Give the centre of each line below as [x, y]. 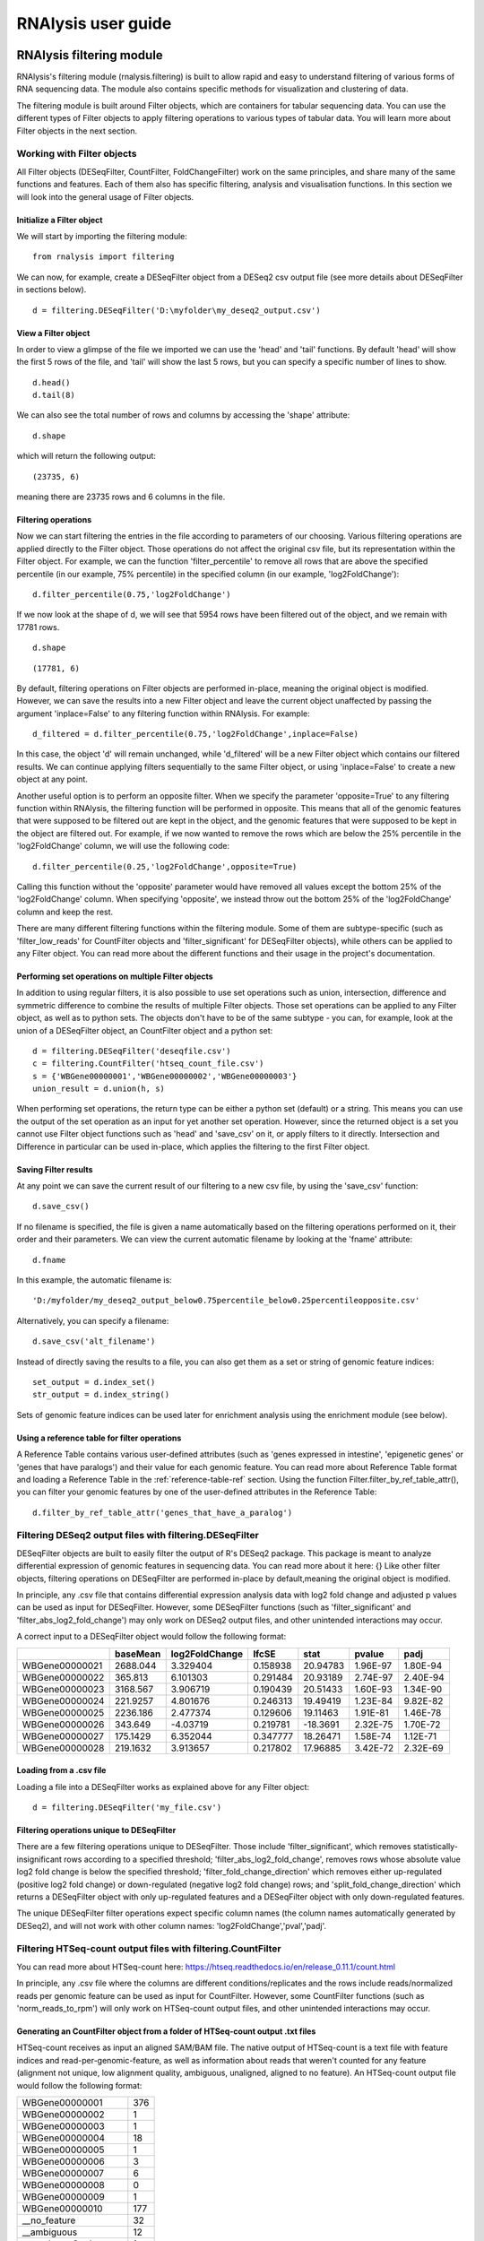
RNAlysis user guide [94, 23]
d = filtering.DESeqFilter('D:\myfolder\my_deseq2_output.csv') [177, 310]
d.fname [49, 1260]
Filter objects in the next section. [77, 131]
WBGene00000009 [63, 2196]
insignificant [39, 1859]
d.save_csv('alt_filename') [94, 1341]
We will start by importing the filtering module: [102, 236]
